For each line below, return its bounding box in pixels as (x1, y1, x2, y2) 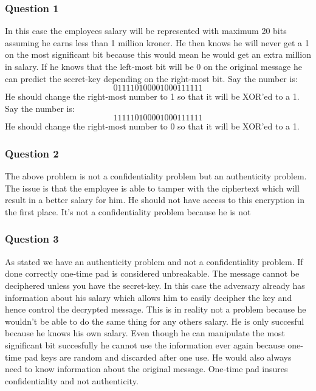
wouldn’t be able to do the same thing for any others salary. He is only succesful (5, 314, 304, 327)
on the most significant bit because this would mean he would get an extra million (5, 48, 311, 61)
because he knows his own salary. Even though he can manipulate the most (5, 327, 286, 339)
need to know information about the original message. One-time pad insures (5, 362, 288, 375)
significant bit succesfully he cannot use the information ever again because (5, 338, 285, 351)
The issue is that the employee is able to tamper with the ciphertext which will (5, 181, 300, 194)
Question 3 (5, 231, 59, 246)
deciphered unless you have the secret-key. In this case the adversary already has (5, 279, 305, 291)
